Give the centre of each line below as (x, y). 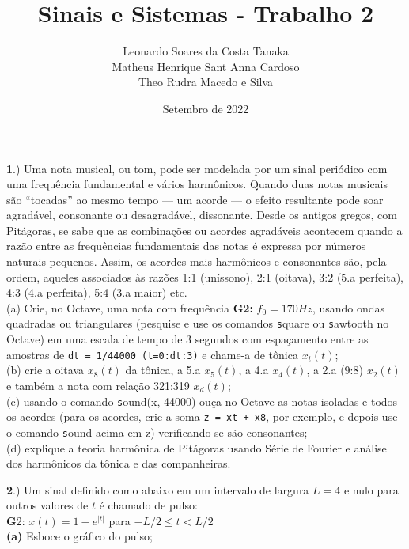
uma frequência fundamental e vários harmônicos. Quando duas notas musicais (197, 184)
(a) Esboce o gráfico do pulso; (80, 536)
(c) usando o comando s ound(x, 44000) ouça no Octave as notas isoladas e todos (202, 401)
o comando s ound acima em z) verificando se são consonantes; (157, 432)
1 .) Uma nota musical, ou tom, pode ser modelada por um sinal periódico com (197, 168)
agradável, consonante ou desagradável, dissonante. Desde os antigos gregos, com (202, 215)
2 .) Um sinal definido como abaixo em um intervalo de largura (158, 489)
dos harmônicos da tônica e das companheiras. (119, 463)
